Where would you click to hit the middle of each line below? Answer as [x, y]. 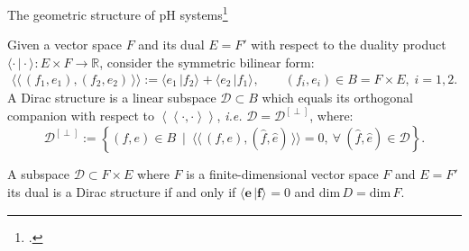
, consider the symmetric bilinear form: [207, 62]
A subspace [38, 174]
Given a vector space [64, 45]
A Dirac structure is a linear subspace [112, 98]
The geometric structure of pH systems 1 [118, 13]
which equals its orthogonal [337, 98]
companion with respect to [81, 116]
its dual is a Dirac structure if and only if [122, 191]
